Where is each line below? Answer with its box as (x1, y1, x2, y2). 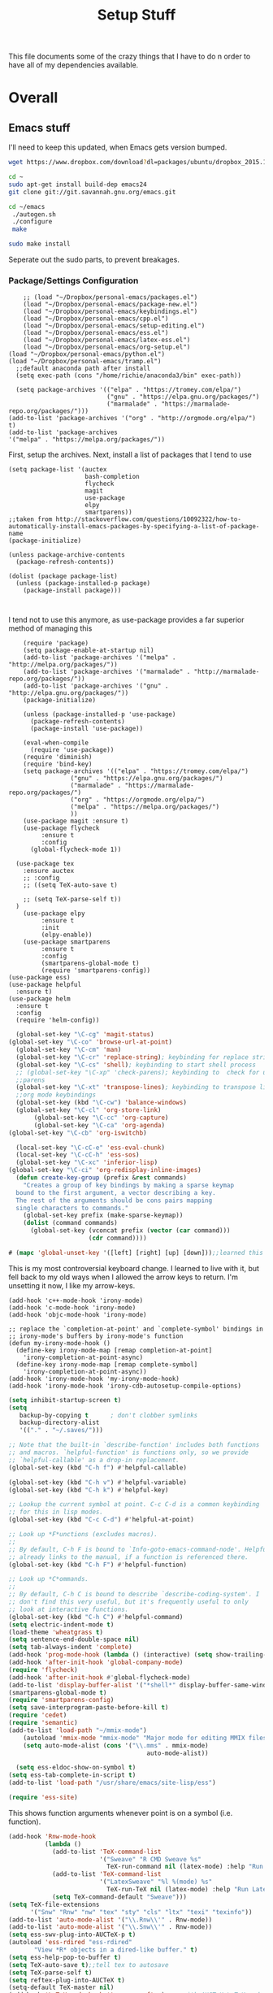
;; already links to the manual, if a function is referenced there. (8, 1552, 249, 1561)
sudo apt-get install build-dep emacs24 (8, 180, 148, 189)
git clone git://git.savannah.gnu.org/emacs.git (8, 188, 176, 196)
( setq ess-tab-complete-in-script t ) (8, 1771, 136, 1779)
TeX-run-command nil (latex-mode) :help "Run (106, 1863, 264, 1871)
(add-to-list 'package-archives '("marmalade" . (23, 668, 191, 676)
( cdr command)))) (88, 1234, 148, 1243)
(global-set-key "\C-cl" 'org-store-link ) (15, 1106, 162, 1114)
